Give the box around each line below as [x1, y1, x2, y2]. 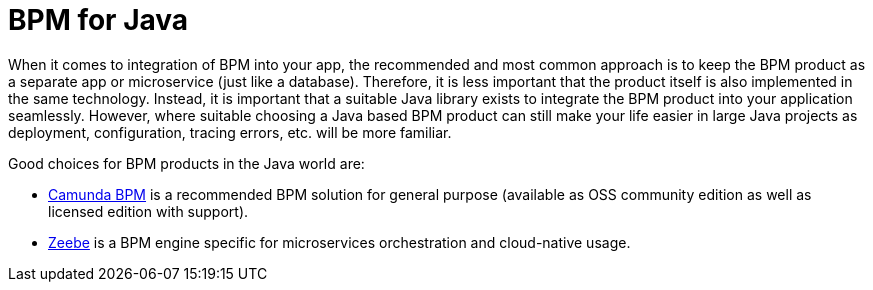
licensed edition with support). [48, 202, 249, 220]
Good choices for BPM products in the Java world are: [8, 154, 365, 172]
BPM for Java [8, 3, 189, 37]
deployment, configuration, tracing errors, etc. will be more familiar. [8, 123, 452, 141]
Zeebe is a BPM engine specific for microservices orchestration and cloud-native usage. [48, 233, 631, 251]
